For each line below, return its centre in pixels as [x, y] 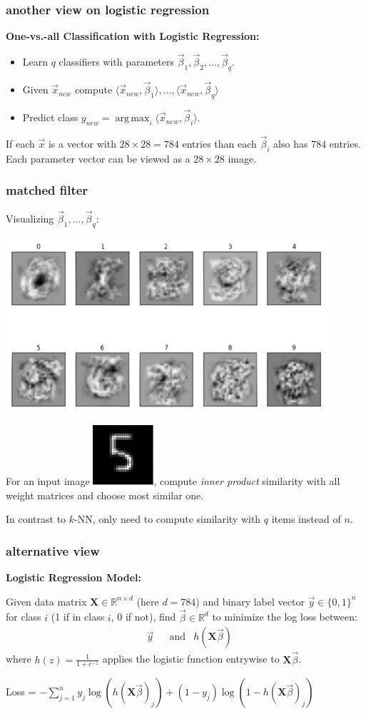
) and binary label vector [250, 601]
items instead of [306, 519]
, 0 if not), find [143, 617]
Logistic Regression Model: [73, 577]
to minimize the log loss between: [285, 617]
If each [20, 144]
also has [291, 144]
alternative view [53, 551]
